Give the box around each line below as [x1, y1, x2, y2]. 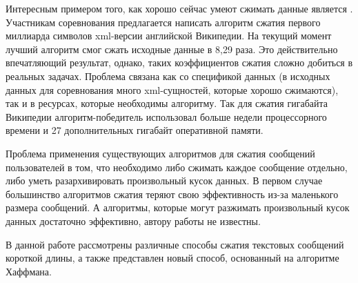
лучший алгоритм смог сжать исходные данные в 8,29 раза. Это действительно [6, 41, 338, 56]
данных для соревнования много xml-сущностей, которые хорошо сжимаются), [6, 82, 339, 97]
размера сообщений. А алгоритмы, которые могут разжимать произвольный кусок [6, 200, 350, 215]
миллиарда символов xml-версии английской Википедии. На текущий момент [6, 28, 332, 43]
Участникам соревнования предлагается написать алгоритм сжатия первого [6, 14, 321, 29]
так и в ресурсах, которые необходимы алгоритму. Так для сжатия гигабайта [6, 96, 328, 110]
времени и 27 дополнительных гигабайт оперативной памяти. [6, 123, 263, 137]
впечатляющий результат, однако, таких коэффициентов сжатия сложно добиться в [6, 55, 353, 70]
